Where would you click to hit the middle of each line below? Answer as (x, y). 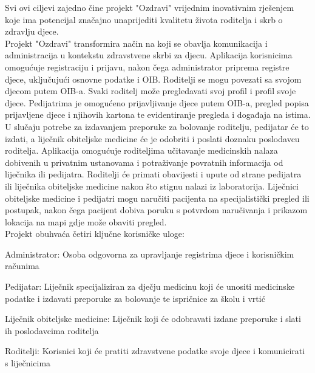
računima (22, 266)
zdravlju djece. (32, 31)
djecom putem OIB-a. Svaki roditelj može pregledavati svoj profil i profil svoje (151, 91)
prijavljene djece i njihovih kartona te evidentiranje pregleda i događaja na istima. (158, 115)
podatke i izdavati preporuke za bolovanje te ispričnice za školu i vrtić (135, 298)
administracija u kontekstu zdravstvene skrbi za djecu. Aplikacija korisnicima (149, 55)
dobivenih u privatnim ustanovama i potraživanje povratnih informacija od (144, 162)
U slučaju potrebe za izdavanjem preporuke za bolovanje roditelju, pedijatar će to (157, 126)
